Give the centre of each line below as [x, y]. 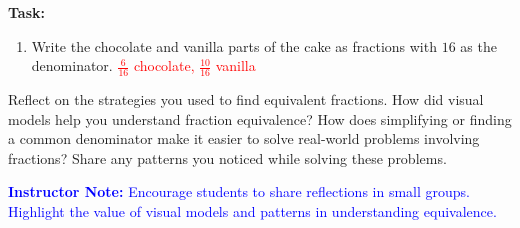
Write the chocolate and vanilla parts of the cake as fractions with [234, 45]
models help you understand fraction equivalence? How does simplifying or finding [260, 118]
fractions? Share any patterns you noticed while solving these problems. [227, 157]
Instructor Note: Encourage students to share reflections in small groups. [239, 191]
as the [478, 45]
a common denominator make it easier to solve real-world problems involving [244, 138]
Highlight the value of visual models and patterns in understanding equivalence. [252, 210]
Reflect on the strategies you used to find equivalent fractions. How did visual [246, 99]
